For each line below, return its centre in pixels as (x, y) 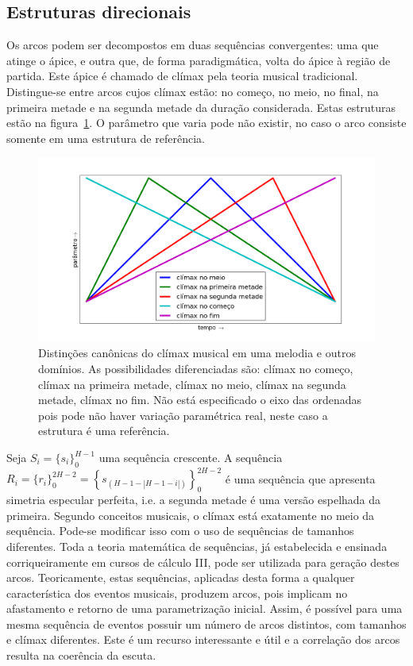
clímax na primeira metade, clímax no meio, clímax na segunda (192, 384)
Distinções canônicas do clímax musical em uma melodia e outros (197, 353)
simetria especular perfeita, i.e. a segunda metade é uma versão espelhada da (194, 500)
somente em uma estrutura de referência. (106, 138)
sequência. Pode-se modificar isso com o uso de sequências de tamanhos (180, 531)
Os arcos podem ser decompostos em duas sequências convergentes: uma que (193, 45)
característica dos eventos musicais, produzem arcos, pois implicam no (177, 593)
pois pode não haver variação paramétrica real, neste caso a (183, 415)
